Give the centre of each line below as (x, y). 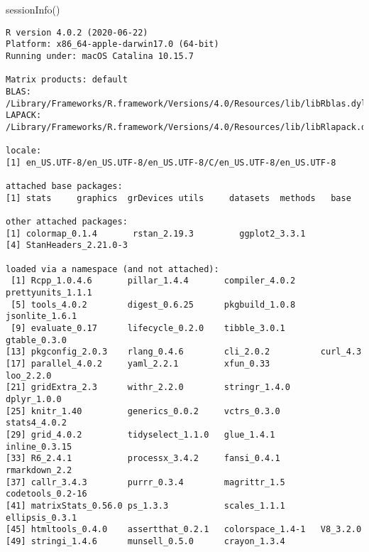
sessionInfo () (33, 9)
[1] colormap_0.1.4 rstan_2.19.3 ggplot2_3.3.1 (156, 233)
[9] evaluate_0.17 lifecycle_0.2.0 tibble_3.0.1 (148, 328)
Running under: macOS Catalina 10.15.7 (100, 56)
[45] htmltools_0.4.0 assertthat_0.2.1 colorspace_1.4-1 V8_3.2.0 (184, 530)
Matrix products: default (67, 80)
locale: (24, 151)
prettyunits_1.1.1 (49, 293)
